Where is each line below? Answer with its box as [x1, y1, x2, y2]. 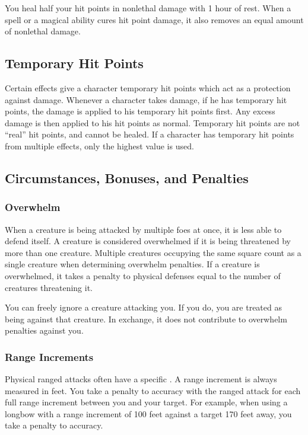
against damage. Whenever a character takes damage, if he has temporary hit [5, 93, 287, 105]
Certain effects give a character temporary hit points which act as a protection [5, 81, 291, 94]
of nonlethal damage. [5, 25, 81, 37]
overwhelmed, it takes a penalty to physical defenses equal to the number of [5, 269, 281, 282]
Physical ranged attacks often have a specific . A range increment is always [5, 373, 277, 385]
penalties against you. [5, 324, 84, 337]
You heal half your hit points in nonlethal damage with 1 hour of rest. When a [5, 2, 291, 14]
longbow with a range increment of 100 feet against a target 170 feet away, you [5, 407, 292, 420]
